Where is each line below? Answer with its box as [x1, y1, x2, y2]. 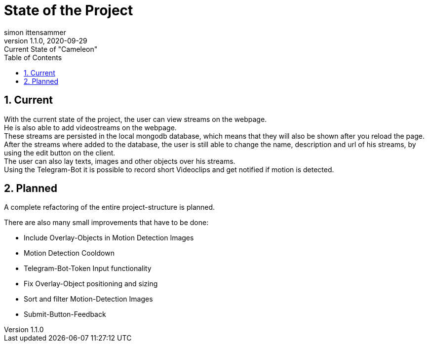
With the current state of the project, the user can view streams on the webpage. [4, 115, 267, 123]
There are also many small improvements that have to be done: [4, 218, 209, 227]
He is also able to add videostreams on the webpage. [4, 123, 177, 132]
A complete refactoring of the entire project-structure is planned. [4, 203, 215, 212]
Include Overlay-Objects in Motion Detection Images [24, 233, 194, 242]
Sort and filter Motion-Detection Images [24, 295, 153, 304]
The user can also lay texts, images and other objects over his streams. [4, 156, 235, 165]
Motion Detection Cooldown [24, 249, 115, 258]
